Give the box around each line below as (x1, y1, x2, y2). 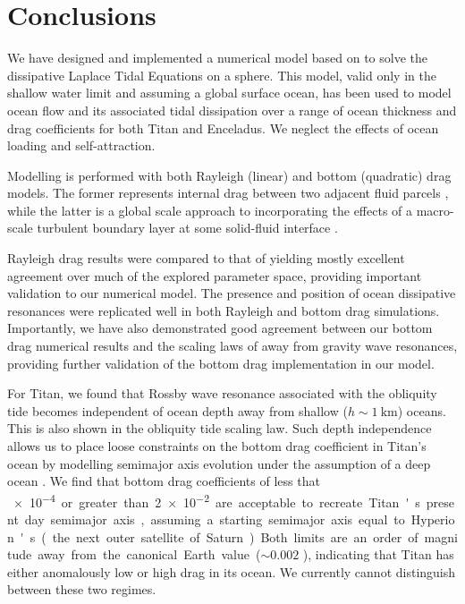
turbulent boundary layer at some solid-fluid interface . (37, 218, 338, 237)
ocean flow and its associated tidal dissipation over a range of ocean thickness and (7, 100, 457, 119)
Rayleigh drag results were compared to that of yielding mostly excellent (7, 249, 405, 268)
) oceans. (397, 401, 446, 420)
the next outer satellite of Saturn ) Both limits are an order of (52, 527, 418, 546)
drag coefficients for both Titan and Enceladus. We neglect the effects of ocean (7, 118, 439, 137)
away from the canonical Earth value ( (38, 545, 261, 564)
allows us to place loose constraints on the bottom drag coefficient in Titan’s (7, 437, 427, 455)
